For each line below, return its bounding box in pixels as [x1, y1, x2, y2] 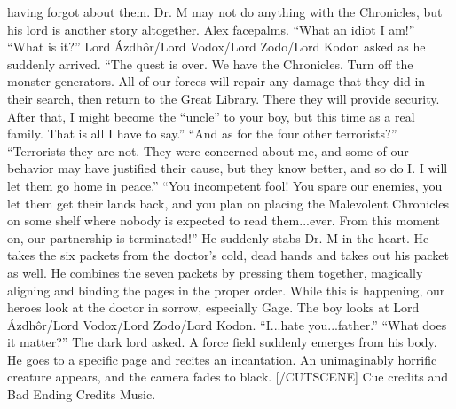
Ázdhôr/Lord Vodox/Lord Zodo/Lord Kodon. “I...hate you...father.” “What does [7, 315, 447, 334]
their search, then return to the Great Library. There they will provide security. [7, 89, 440, 107]
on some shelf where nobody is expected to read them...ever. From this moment [7, 211, 440, 230]
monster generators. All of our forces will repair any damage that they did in [7, 72, 426, 90]
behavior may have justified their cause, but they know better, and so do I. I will [7, 159, 448, 177]
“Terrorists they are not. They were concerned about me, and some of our [7, 141, 409, 160]
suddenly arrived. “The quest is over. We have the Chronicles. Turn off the [7, 54, 413, 73]
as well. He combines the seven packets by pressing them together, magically [7, 263, 423, 281]
